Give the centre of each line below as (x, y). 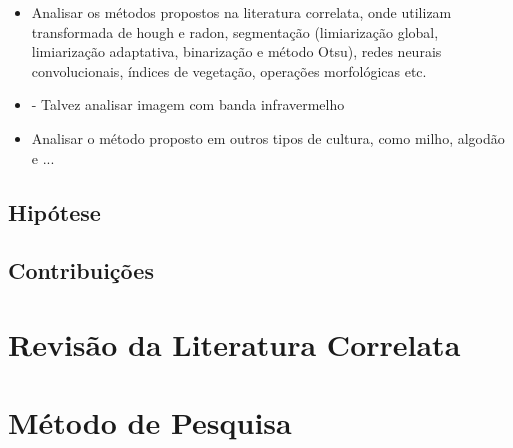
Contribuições (81, 270)
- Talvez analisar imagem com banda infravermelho (188, 104)
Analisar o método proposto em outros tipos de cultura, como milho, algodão (268, 137)
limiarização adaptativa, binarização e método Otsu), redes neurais (236, 51)
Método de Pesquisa (150, 422)
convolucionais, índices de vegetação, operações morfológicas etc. (229, 70)
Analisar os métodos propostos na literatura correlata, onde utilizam (241, 12)
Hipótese (54, 211)
